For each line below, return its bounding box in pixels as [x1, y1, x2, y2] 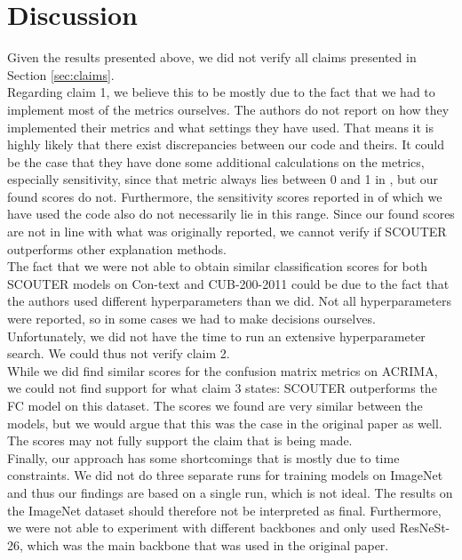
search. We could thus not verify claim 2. [7, 344, 230, 363]
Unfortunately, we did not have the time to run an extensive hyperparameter [7, 326, 426, 345]
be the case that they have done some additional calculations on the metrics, [7, 152, 425, 171]
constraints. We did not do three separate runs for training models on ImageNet [7, 466, 443, 484]
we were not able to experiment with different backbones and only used [7, 518, 395, 537]
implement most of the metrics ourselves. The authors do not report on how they [7, 100, 450, 118]
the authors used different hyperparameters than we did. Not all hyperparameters [7, 292, 451, 310]
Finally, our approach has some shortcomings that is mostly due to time [7, 448, 400, 467]
